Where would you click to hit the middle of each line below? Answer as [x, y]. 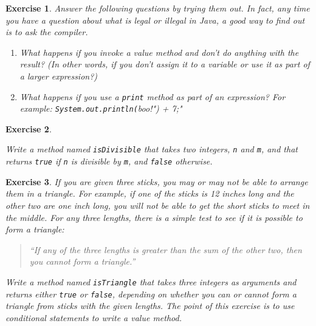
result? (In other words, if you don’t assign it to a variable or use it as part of [165, 64]
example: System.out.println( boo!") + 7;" [101, 108]
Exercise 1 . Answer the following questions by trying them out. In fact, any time [158, 8]
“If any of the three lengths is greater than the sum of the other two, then [166, 249]
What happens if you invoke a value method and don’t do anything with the [159, 52]
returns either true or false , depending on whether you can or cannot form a [151, 294]
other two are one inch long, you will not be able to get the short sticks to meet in [158, 205]
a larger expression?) [59, 76]
